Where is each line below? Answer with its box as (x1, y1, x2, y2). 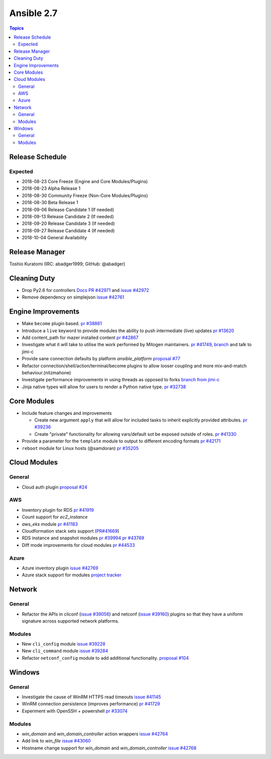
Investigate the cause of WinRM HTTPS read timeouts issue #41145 (22, 694, 162, 700)
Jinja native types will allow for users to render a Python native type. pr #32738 (22, 384, 186, 390)
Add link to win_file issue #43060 (22, 738, 91, 744)
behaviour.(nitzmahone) (22, 369, 71, 376)
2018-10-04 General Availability (22, 235, 87, 241)
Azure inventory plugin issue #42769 (22, 565, 98, 571)
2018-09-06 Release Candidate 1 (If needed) (22, 206, 114, 213)
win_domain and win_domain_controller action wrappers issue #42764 (22, 730, 168, 737)
